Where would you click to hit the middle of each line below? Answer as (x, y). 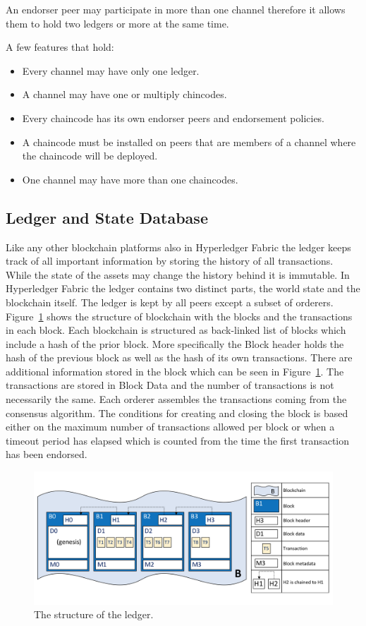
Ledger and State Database (107, 217)
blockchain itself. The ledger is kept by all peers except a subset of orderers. (170, 302)
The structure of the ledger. (94, 614)
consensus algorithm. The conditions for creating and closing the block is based (177, 413)
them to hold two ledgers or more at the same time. (117, 23)
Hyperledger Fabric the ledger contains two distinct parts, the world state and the (183, 288)
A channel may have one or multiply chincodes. (124, 94)
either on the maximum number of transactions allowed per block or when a (170, 427)
